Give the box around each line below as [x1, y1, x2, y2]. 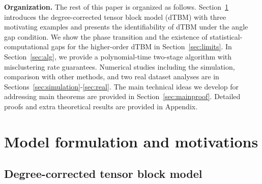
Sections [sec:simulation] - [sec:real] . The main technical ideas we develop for [4, 81, 239, 91]
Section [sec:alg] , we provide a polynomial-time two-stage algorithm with [4, 51, 232, 62]
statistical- [210, 31, 243, 42]
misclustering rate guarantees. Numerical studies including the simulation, [4, 61, 235, 72]
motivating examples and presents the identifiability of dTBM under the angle [4, 21, 248, 32]
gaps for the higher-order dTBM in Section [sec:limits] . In [51, 41, 232, 52]
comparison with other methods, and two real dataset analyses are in [4, 71, 219, 82]
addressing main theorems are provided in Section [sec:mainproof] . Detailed [4, 91, 241, 102]
